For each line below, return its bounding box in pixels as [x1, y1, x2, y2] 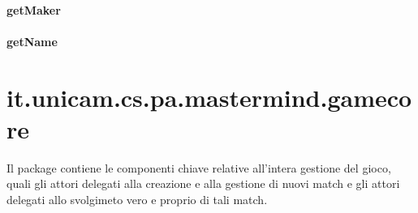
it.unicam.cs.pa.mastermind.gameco [6, 80, 412, 113]
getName [6, 32, 58, 49]
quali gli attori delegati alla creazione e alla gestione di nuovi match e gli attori [6, 175, 400, 192]
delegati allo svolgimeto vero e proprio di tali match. [6, 190, 268, 207]
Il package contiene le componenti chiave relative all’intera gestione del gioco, [6, 159, 391, 176]
